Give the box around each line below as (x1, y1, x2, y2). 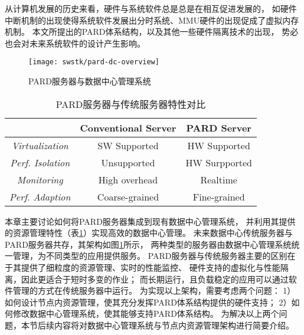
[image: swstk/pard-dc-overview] (28, 58, 159, 67)
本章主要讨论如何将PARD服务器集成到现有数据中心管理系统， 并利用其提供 (5, 215, 296, 227)
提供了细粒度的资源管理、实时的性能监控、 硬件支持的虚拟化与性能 (21, 261, 280, 273)
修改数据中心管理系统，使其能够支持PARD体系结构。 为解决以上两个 (12, 307, 279, 320)
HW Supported (187, 138, 250, 152)
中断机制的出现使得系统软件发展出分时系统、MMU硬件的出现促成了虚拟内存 (5, 14, 299, 26)
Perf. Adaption (9, 189, 71, 203)
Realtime (200, 172, 237, 186)
